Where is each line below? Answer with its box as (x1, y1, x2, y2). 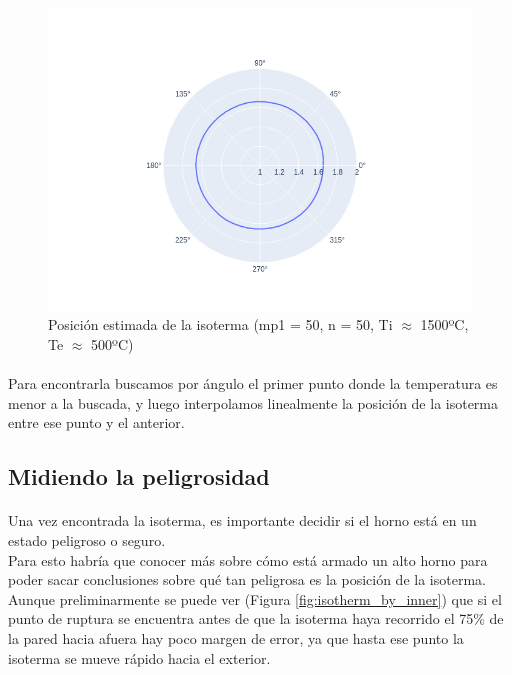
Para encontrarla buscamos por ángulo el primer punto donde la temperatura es (8, 373, 498, 394)
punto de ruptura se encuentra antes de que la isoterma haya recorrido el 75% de (8, 608, 504, 629)
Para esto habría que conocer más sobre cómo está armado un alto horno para (8, 549, 488, 570)
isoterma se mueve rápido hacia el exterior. (8, 647, 271, 668)
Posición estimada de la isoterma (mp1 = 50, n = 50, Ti (48, 314, 393, 335)
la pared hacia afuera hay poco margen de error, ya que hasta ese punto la (8, 627, 464, 648)
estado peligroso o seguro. (8, 529, 166, 550)
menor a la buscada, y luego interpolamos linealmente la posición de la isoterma (8, 392, 499, 413)
